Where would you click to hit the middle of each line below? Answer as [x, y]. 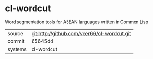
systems [17, 49]
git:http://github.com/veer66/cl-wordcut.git [81, 33]
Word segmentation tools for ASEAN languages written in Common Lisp [77, 22]
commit [16, 41]
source [15, 33]
